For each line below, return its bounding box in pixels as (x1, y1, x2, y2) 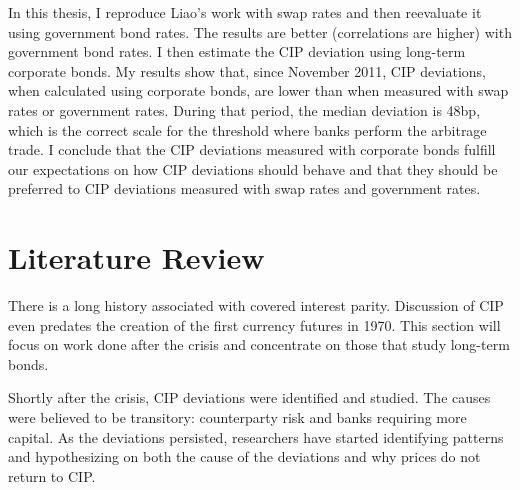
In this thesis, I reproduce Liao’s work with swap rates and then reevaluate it (8, 2, 482, 22)
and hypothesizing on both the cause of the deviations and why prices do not (8, 446, 481, 467)
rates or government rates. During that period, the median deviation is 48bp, (8, 99, 481, 120)
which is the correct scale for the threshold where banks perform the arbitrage (8, 119, 487, 140)
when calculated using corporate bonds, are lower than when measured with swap (8, 80, 509, 101)
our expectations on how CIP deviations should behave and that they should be (8, 158, 498, 179)
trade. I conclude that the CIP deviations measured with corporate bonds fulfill (8, 139, 496, 160)
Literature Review (8, 237, 265, 278)
